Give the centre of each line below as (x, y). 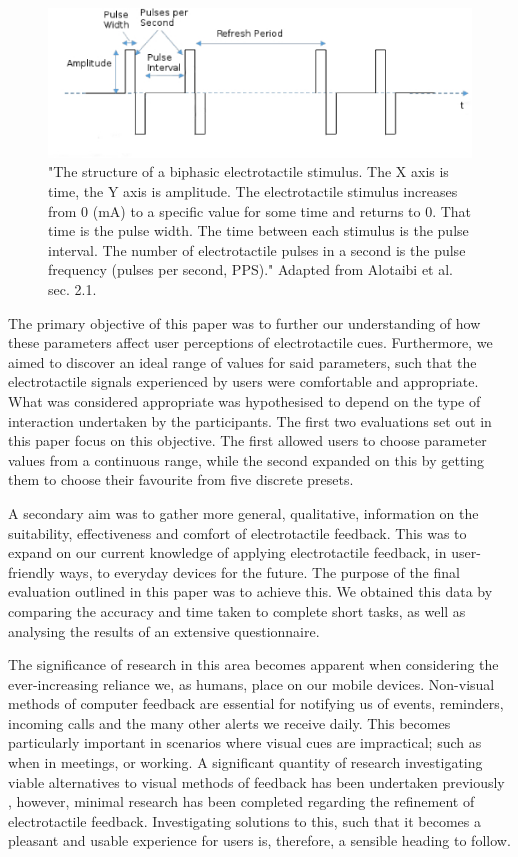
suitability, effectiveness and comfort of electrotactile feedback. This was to (237, 532)
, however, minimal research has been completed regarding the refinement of (241, 801)
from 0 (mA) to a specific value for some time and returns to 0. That (260, 210)
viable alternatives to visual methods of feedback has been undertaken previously (256, 781)
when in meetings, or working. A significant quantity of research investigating (245, 762)
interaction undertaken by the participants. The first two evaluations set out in (250, 420)
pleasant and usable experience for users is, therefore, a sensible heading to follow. (259, 840)
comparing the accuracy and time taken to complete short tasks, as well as (237, 610)
